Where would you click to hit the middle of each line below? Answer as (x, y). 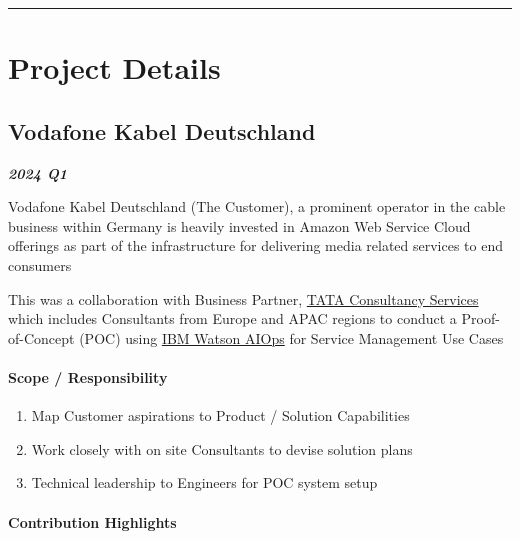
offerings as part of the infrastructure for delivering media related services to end (256, 245)
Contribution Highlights (92, 521)
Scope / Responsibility (88, 376)
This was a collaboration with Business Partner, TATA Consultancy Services (243, 298)
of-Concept (41, 337)
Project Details (114, 67)
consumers (40, 264)
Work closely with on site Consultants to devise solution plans (222, 448)
